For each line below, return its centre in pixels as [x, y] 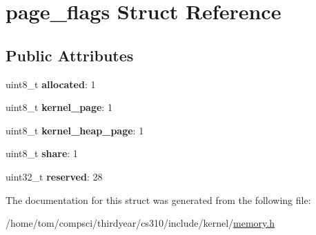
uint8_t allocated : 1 [51, 84]
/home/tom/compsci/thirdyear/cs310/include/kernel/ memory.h [140, 223]
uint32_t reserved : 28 [54, 176]
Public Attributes [70, 55]
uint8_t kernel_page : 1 [59, 107]
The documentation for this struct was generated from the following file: [158, 200]
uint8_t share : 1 [42, 153]
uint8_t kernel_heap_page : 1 [75, 130]
